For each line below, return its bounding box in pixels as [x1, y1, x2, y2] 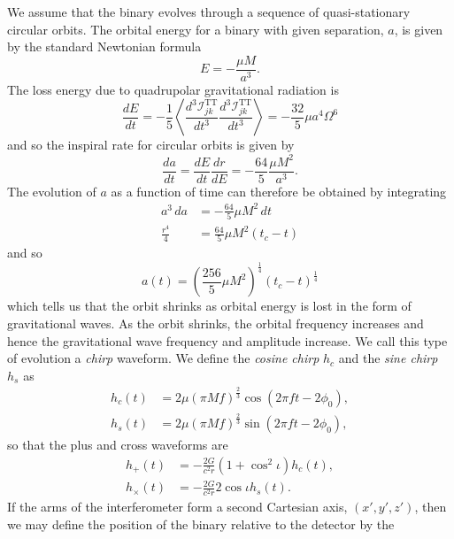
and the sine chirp [338, 349, 438, 367]
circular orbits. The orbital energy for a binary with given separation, [7, 19, 384, 38]
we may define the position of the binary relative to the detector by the [7, 515, 395, 534]
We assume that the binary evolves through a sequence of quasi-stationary [7, 3, 411, 20]
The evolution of [7, 181, 96, 200]
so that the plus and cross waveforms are [7, 435, 228, 454]
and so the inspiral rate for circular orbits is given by [7, 135, 295, 154]
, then [414, 497, 447, 516]
